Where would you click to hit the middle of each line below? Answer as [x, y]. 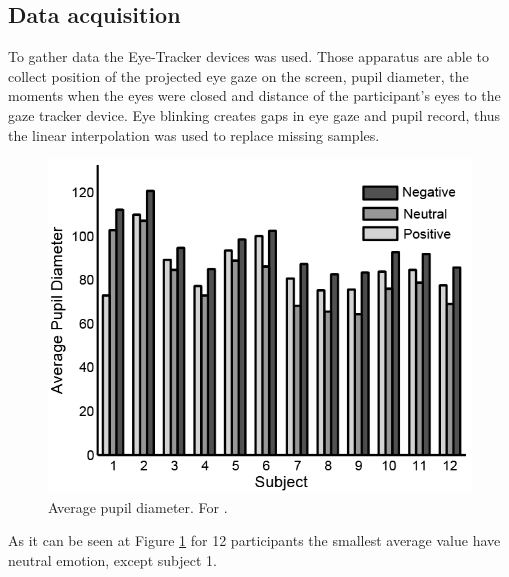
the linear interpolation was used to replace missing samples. [194, 134]
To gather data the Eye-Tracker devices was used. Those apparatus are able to [248, 56]
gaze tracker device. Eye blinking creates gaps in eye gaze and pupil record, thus [254, 114]
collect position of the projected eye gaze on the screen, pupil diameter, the [238, 75]
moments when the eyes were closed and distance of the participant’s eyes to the [254, 95]
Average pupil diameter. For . [138, 506]
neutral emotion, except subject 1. [112, 559]
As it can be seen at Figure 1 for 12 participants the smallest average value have [254, 540]
